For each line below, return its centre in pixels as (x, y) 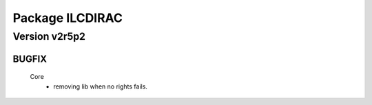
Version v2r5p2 (49, 36)
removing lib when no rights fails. (101, 86)
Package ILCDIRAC (68, 18)
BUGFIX (30, 59)
